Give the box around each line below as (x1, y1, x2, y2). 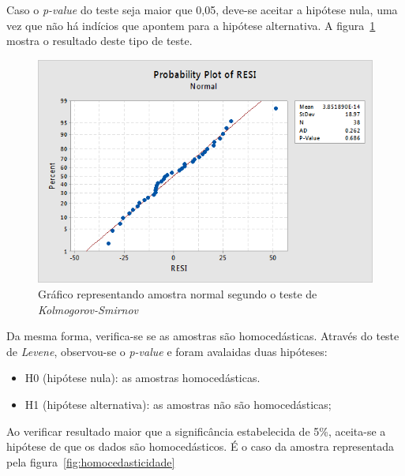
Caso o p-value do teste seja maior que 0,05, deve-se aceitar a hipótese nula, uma (6, 2, 398, 17)
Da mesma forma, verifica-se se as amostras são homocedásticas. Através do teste (6, 328, 399, 344)
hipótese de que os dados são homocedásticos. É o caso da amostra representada (6, 438, 394, 455)
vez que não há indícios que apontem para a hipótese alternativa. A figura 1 (6, 17, 376, 33)
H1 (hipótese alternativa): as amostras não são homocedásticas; (24, 396, 332, 412)
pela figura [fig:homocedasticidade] (6, 453, 175, 470)
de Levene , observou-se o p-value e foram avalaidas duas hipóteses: (6, 343, 328, 359)
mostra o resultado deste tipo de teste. (6, 32, 193, 49)
